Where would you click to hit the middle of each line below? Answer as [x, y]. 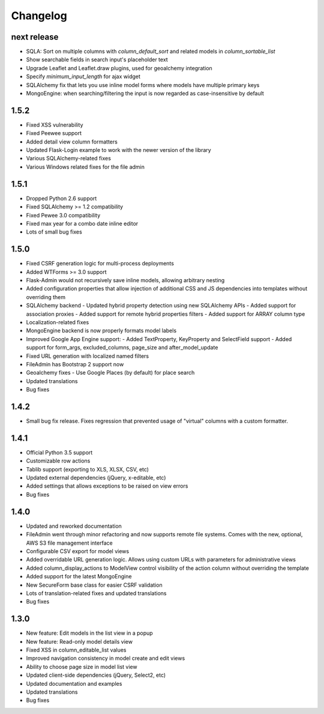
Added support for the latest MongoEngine [79, 576]
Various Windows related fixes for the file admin [85, 167]
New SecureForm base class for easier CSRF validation [94, 585]
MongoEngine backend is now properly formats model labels [101, 331]
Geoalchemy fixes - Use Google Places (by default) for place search [110, 373]
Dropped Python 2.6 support [61, 198]
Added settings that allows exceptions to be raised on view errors [107, 486]
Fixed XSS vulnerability [55, 125]
